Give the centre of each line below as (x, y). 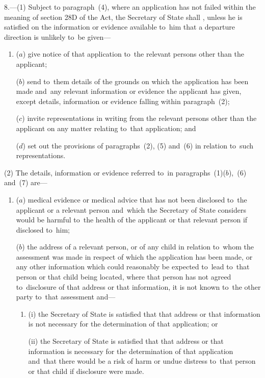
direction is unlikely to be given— (58, 36)
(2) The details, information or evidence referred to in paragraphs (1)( (115, 172)
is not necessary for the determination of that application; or (123, 324)
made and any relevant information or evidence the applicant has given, (129, 91)
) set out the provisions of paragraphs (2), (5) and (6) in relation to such (138, 145)
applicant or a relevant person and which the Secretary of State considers (131, 209)
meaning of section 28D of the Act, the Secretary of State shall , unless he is (123, 17)
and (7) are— (26, 182)
